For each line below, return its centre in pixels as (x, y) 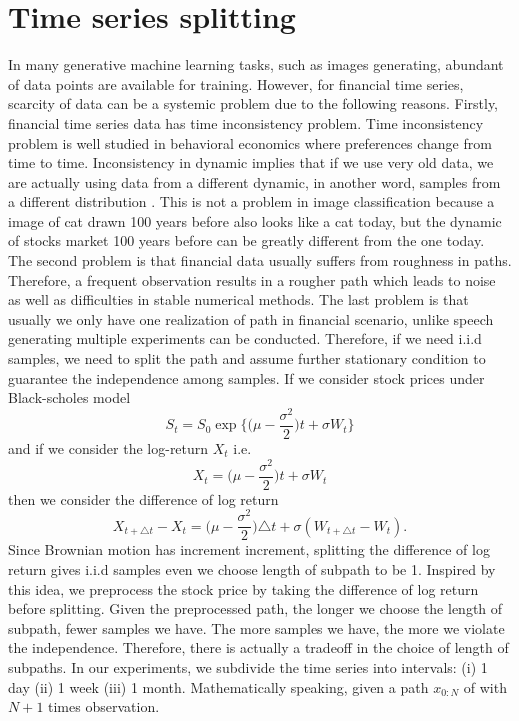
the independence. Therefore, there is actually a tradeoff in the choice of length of (258, 647)
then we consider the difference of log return (143, 498)
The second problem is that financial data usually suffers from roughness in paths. (260, 260)
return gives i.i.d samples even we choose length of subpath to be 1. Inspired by (252, 569)
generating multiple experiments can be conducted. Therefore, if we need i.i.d (245, 338)
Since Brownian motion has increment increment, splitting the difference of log (249, 549)
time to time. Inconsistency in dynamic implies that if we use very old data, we (251, 162)
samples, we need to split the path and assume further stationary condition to (247, 358)
